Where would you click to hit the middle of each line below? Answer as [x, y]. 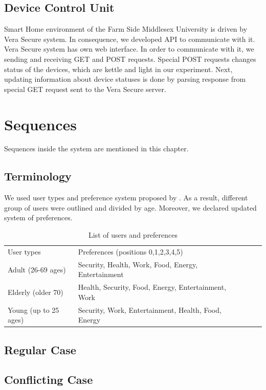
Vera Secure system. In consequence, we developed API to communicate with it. [130, 39]
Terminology [38, 176]
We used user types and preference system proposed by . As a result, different [126, 198]
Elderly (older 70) [36, 292]
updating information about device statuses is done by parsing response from [125, 79]
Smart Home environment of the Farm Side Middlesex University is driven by [126, 29]
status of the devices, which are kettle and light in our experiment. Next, [118, 69]
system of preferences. [38, 217]
